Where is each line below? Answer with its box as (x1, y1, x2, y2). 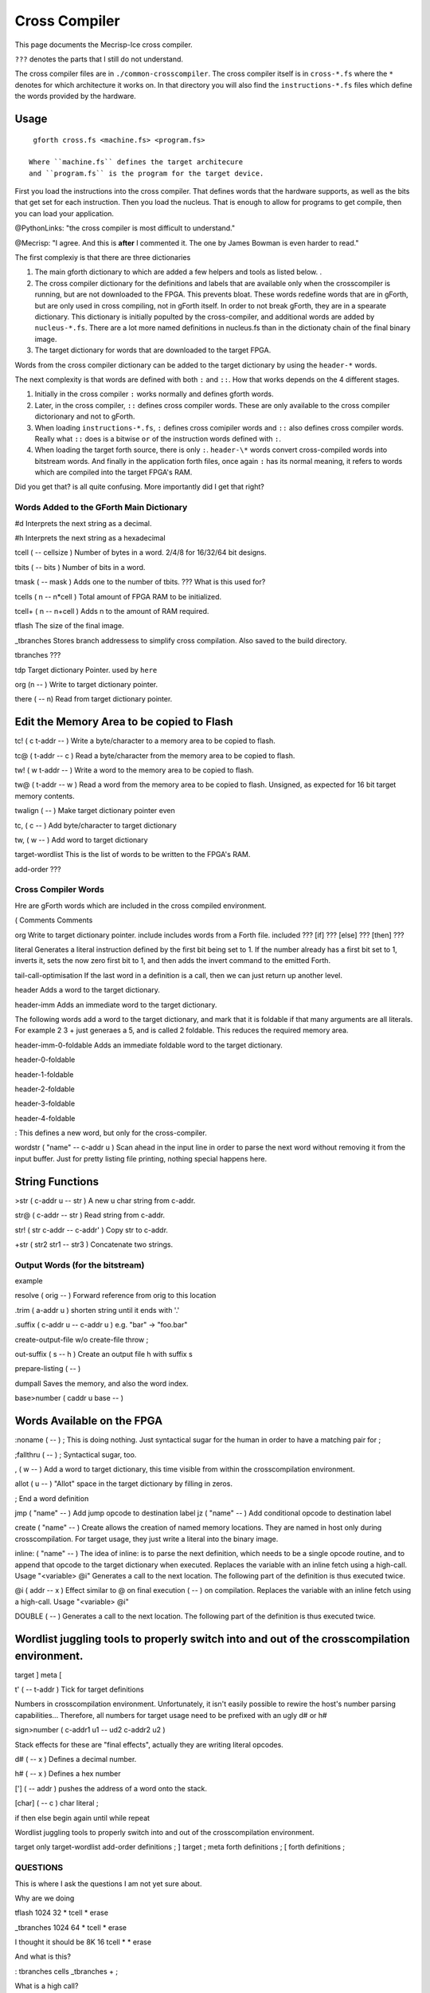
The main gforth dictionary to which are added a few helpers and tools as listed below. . (34, 267, 322, 277)
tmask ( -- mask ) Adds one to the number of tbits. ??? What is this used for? (14, 577, 266, 587)
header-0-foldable (14, 1055, 76, 1064)
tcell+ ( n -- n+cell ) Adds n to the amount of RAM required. (14, 606, 209, 615)
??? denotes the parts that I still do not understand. (14, 54, 183, 64)
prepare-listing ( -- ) (14, 1364, 81, 1374)
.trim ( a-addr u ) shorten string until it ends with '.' (14, 1305, 180, 1315)
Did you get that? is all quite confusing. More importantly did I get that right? (14, 482, 264, 492)
